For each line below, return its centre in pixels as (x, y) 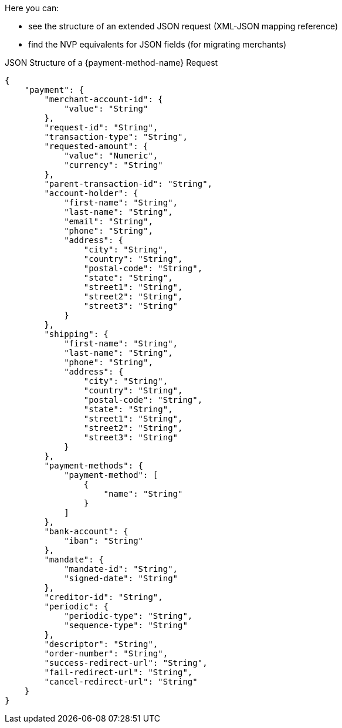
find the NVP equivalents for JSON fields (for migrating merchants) (158, 44)
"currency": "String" (114, 165)
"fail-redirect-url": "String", (118, 672)
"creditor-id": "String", (104, 597)
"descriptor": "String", (101, 644)
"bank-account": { (86, 531)
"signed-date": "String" (121, 578)
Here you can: (32, 8)
